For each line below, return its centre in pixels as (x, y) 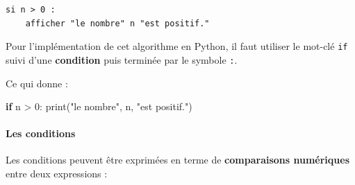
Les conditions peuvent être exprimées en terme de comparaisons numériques (178, 160)
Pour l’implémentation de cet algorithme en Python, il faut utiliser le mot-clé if (177, 46)
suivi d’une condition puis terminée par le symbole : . (122, 59)
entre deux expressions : (57, 174)
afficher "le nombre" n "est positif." (117, 23)
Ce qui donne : (37, 83)
